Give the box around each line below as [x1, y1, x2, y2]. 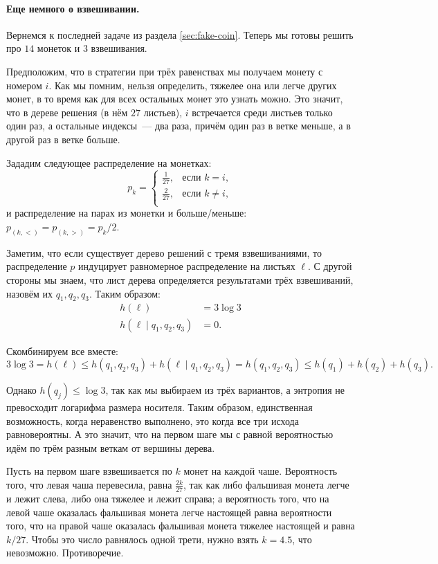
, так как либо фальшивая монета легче [183, 477, 349, 492]
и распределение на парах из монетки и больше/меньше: [6, 206, 247, 220]
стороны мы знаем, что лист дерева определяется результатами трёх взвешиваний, [6, 273, 354, 287]
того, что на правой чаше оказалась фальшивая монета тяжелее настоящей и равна [6, 518, 355, 533]
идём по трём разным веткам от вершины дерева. [6, 440, 215, 455]
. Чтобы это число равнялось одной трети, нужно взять [26, 531, 259, 546]
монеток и [37, 41, 80, 55]
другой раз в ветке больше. [6, 131, 120, 146]
